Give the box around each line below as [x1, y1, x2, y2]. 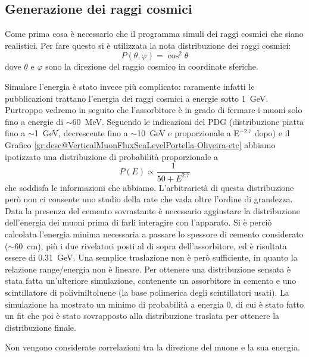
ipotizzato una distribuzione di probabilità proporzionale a [5, 150, 219, 162]
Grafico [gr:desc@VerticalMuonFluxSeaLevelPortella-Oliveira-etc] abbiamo [5, 139, 276, 151]
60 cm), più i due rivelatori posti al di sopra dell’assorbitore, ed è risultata [14, 239, 287, 252]
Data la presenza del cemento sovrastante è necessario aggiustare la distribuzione [5, 204, 300, 217]
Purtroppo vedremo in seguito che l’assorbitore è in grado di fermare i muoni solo [5, 104, 302, 116]
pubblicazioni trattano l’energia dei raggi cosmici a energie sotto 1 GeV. [5, 92, 269, 104]
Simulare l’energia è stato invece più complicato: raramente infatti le [5, 80, 255, 93]
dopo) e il [254, 127, 290, 139]
